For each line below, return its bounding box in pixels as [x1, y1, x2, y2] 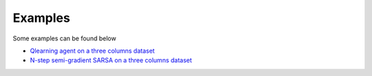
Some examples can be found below [12, 34, 116, 42]
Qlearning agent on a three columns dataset [30, 47, 155, 55]
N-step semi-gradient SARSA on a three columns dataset [30, 56, 192, 64]
